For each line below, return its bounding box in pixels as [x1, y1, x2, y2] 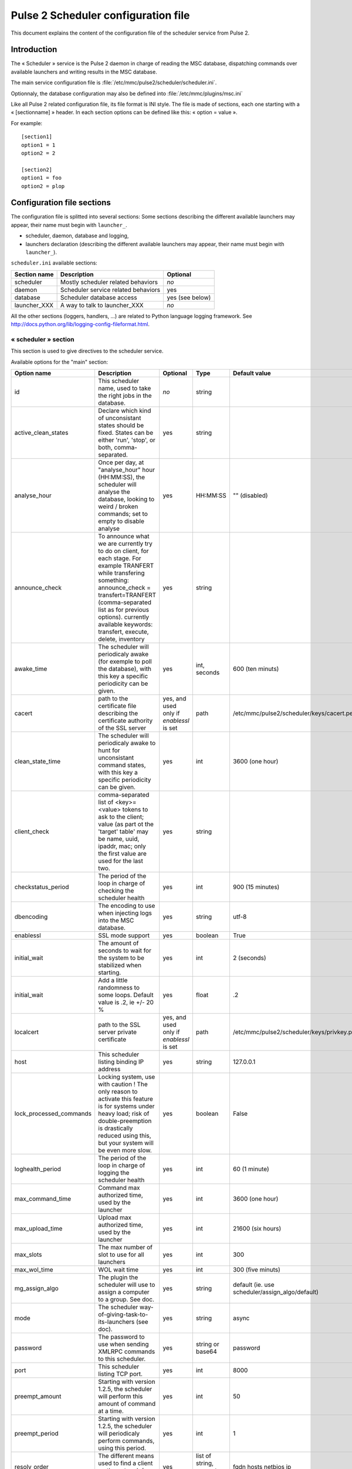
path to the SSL [97, 1021, 141, 1029]
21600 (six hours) [232, 1225, 282, 1233]
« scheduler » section [11, 335, 75, 343]
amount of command [97, 1400, 156, 1408]
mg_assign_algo [14, 1284, 59, 1293]
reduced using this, [97, 1132, 152, 1140]
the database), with [97, 665, 152, 673]
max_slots [14, 1250, 42, 1259]
